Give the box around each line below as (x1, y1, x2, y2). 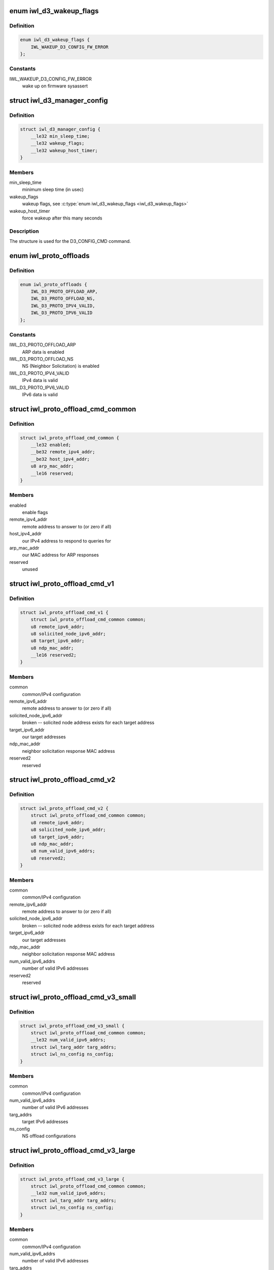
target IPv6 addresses (22, 1119, 68, 1125)
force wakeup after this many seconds (22, 215, 102, 221)
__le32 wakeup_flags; (30, 140, 85, 146)
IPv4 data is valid (22, 377, 58, 384)
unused (22, 566, 38, 573)
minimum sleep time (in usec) (22, 186, 84, 193)
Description (9, 228, 39, 235)
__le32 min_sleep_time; (30, 134, 90, 139)
